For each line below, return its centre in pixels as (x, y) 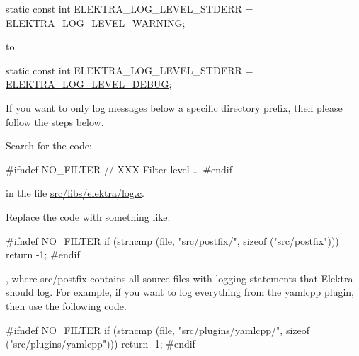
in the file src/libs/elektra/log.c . (75, 193)
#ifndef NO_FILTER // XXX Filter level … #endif (119, 169)
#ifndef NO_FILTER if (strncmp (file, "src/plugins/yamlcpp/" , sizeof (158, 329)
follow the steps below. (55, 121)
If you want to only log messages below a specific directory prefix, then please (174, 107)
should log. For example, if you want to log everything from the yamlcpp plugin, (180, 292)
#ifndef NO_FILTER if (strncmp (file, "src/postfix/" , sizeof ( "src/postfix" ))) (172, 240)
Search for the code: (49, 145)
